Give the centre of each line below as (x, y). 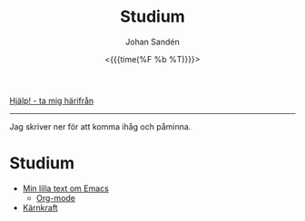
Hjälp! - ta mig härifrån (52, 101)
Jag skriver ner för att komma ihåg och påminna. (100, 126)
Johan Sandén (152, 42)
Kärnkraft (40, 207)
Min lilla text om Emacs (65, 188)
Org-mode (55, 197)
